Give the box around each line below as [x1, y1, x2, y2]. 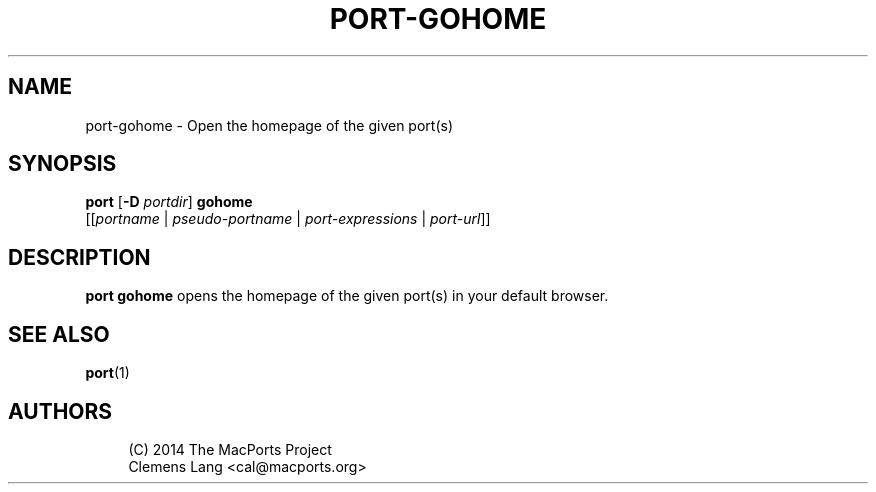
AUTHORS [8, 398, 113, 424]
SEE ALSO [8, 321, 110, 347]
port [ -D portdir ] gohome [85, 193, 253, 211]
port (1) [85, 364, 130, 382]
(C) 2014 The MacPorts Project [128, 440, 332, 458]
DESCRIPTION [8, 244, 151, 270]
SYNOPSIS [8, 151, 117, 177]
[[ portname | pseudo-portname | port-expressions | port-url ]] [85, 210, 491, 228]
